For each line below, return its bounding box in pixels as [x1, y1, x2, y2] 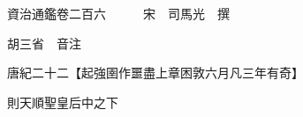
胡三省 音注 [6, 33, 81, 52]
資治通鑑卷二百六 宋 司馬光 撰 [6, 4, 230, 22]
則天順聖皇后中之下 [6, 92, 118, 111]
